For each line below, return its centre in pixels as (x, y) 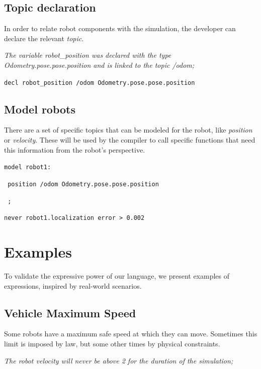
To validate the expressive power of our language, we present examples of (117, 275)
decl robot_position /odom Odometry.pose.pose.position (100, 83)
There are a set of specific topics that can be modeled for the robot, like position (128, 130)
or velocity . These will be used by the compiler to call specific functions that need (130, 140)
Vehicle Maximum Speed (70, 313)
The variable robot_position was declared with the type (88, 55)
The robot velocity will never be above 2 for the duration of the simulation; (119, 360)
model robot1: (28, 167)
